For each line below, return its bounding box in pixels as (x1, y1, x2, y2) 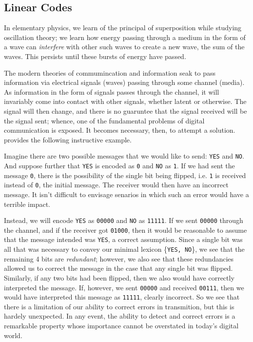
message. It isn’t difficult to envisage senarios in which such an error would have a (4, 189, 249, 199)
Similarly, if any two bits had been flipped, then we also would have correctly (4, 272, 234, 282)
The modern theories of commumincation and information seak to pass (4, 67, 216, 78)
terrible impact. (4, 199, 50, 209)
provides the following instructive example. (4, 134, 132, 144)
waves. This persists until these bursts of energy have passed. (4, 51, 186, 61)
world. (4, 330, 22, 340)
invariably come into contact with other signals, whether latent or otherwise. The (4, 96, 247, 106)
